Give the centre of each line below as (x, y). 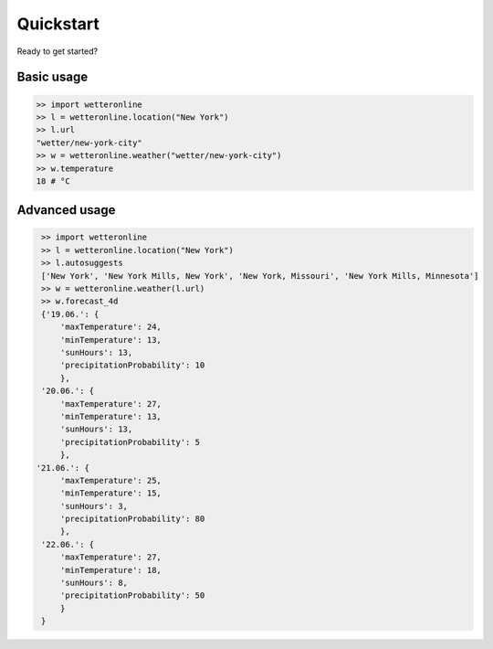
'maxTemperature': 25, (110, 480)
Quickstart (58, 24)
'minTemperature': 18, (110, 570)
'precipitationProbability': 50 (132, 596)
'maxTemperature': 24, (110, 327)
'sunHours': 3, (94, 506)
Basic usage (52, 77)
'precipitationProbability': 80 (132, 519)
